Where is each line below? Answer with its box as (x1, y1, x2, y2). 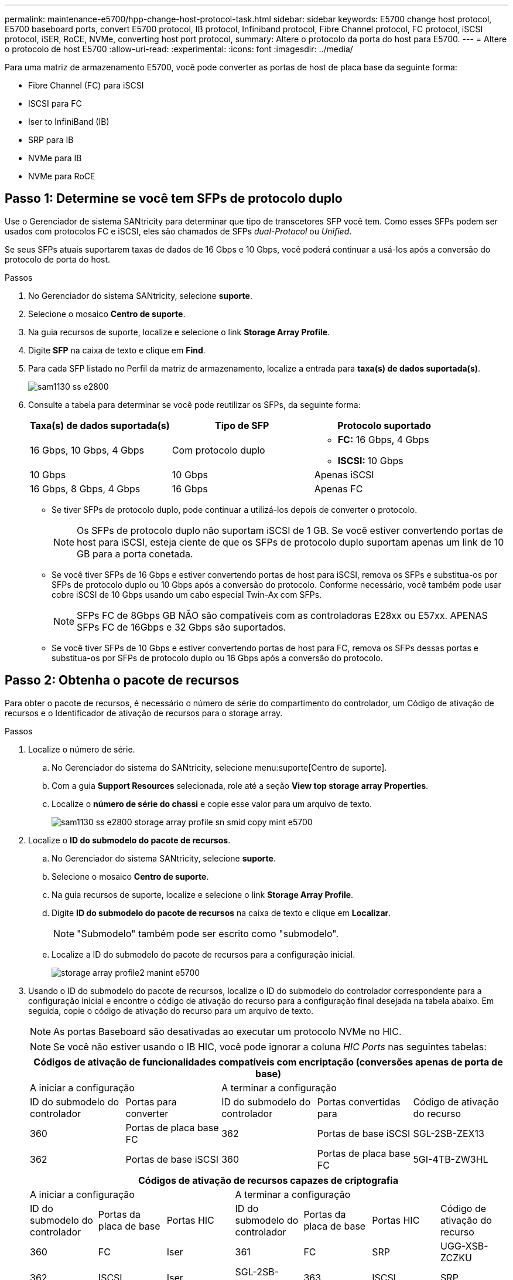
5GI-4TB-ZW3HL (413, 1153, 488, 1165)
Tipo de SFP (215, 419, 269, 431)
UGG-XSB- (440, 1240, 488, 1252)
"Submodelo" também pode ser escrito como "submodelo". (77, 927, 339, 939)
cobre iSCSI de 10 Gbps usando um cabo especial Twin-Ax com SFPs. (52, 589, 322, 600)
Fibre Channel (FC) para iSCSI (28, 80, 144, 90)
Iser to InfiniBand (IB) (28, 117, 110, 127)
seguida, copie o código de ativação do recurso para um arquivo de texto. (28, 1005, 314, 1016)
